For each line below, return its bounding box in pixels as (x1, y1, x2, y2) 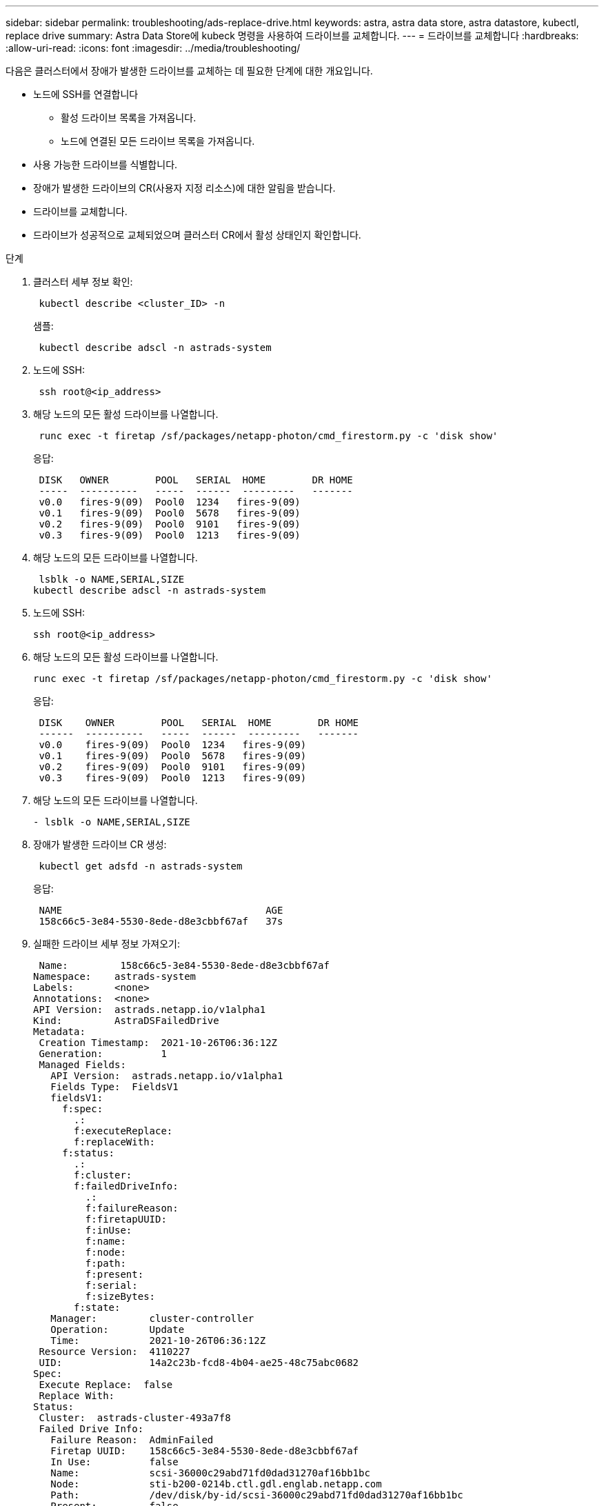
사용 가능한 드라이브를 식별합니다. (33, 159, 178, 170)
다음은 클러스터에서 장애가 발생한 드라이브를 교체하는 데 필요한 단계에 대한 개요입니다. (6, 65, 373, 77)
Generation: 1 (39, 1048, 167, 1059)
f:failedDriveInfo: (74, 1181, 179, 1192)
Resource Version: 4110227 (39, 1346, 190, 1357)
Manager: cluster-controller (50, 1313, 254, 1324)
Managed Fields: (39, 1059, 126, 1070)
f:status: (62, 1147, 115, 1158)
